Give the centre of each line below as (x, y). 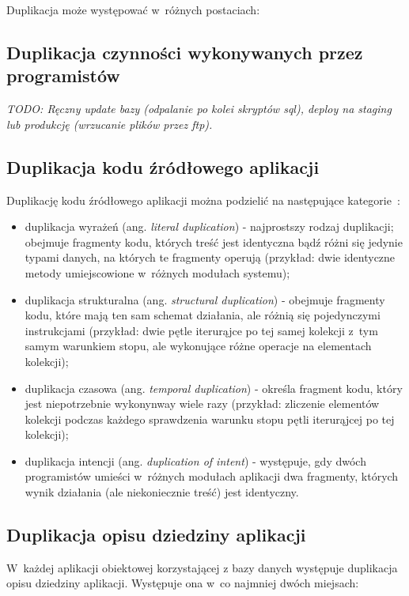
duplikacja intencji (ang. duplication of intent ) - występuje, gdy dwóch (195, 460)
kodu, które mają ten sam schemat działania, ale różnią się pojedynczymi (203, 315)
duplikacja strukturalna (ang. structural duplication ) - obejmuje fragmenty (205, 299)
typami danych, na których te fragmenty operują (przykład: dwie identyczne (210, 257)
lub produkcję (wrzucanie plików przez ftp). (110, 124)
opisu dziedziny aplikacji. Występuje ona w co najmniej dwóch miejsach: (183, 583)
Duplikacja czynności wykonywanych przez (185, 52)
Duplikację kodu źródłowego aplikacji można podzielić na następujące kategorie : (203, 200)
